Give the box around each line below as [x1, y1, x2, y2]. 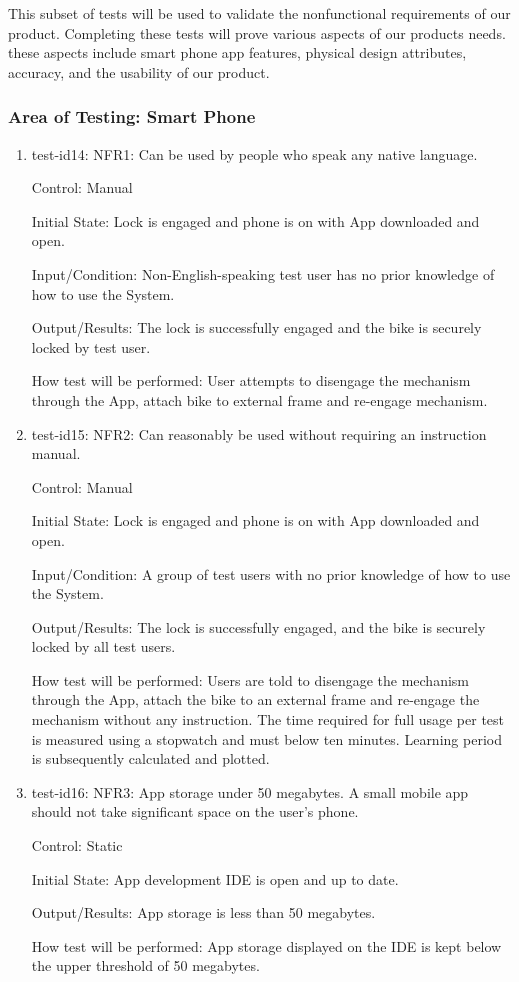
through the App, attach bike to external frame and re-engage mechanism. [31, 389, 488, 410]
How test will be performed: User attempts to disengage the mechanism [31, 370, 471, 391]
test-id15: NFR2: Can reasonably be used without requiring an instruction [31, 423, 487, 444]
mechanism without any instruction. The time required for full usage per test [31, 709, 505, 730]
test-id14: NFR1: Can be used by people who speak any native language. [31, 143, 478, 164]
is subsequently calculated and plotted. [31, 748, 270, 769]
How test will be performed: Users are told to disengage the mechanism [31, 669, 470, 690]
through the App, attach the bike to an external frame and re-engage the [31, 689, 480, 710]
